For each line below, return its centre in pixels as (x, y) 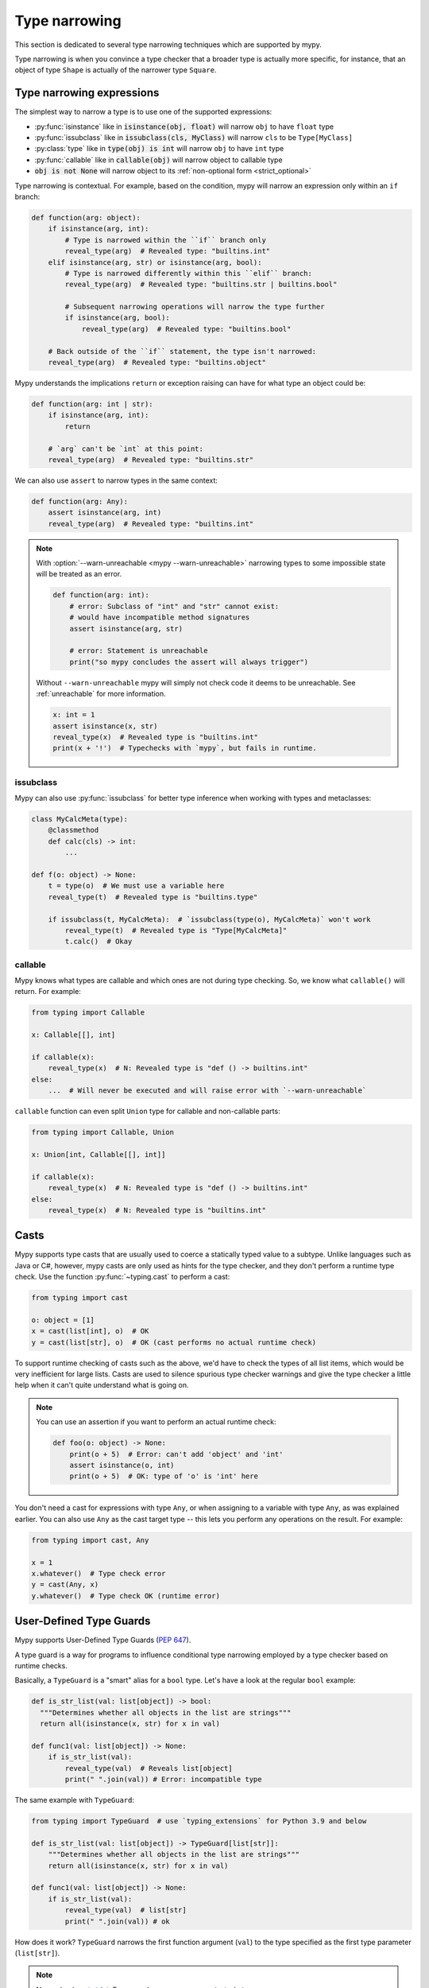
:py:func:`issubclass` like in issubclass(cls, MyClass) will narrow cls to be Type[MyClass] (194, 138)
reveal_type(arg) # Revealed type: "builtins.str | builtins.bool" (201, 285)
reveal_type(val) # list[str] (126, 1910)
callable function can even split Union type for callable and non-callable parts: (148, 1111)
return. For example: (48, 992)
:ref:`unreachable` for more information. (101, 694)
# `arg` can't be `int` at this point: (126, 448)
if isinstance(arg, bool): (117, 318)
